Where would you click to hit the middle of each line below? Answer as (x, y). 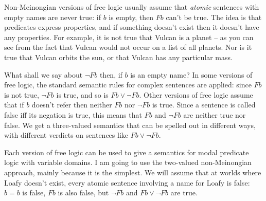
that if (14, 105)
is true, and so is (82, 94)
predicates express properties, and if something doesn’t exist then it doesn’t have (132, 27)
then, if (111, 74)
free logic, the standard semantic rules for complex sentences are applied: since (128, 85)
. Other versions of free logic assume (196, 94)
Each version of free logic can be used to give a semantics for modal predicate (127, 152)
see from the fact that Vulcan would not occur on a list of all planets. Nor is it (128, 47)
